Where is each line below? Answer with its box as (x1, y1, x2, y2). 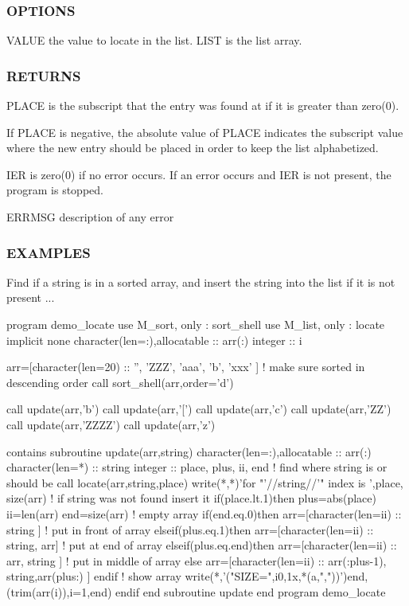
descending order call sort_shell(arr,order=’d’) (6, 373, 234, 390)
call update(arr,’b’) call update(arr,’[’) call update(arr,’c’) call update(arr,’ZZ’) (6, 401, 391, 417)
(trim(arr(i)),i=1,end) (6, 583, 112, 600)
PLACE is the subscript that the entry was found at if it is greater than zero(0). (6, 97, 399, 114)
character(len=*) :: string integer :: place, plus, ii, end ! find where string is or (6, 459, 388, 475)
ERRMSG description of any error (6, 209, 174, 225)
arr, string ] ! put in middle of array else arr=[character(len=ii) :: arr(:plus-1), (6, 552, 387, 569)
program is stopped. (6, 182, 103, 198)
